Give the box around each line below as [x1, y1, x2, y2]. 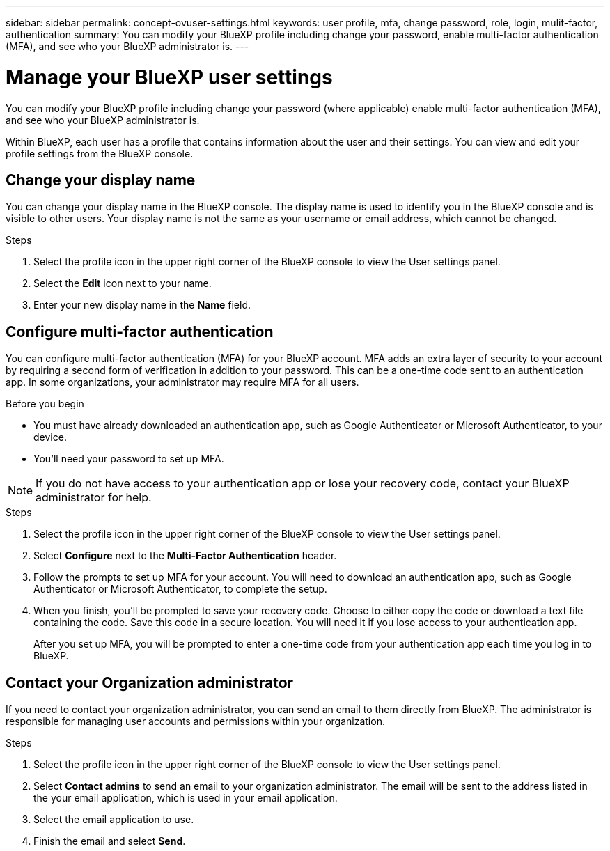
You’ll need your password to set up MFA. [33, 453, 224, 465]
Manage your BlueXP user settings [6, 65, 333, 89]
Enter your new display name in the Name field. [33, 299, 251, 311]
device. [33, 431, 67, 444]
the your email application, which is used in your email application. [33, 792, 338, 804]
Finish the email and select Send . [33, 835, 186, 848]
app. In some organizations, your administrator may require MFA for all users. [6, 376, 359, 389]
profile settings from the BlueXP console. [6, 147, 194, 159]
